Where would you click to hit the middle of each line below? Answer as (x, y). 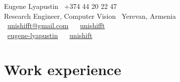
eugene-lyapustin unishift (50, 35)
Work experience (63, 69)
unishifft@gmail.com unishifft (56, 25)
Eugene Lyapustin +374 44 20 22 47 (61, 6)
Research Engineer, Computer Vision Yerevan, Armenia (90, 16)
